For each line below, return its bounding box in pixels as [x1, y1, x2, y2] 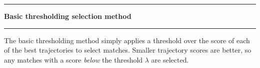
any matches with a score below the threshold [4, 54, 143, 65]
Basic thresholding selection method [4, 11, 131, 21]
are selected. [151, 54, 189, 65]
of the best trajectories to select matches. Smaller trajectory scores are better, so [4, 45, 251, 55]
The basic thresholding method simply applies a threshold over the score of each [4, 35, 250, 45]
